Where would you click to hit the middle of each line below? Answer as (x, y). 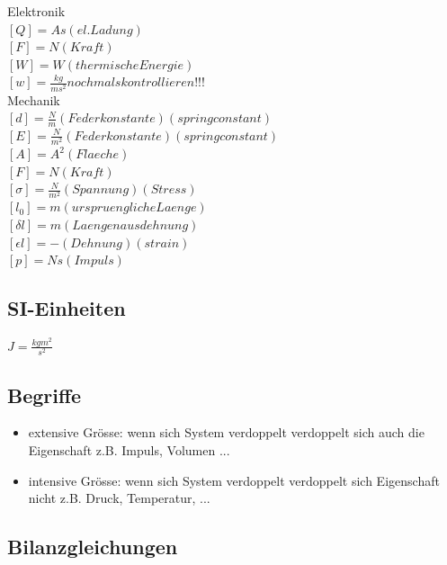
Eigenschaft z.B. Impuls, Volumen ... (129, 449)
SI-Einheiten (67, 308)
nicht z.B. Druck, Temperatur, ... (119, 498)
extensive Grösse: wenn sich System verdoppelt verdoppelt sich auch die (226, 432)
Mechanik (34, 99)
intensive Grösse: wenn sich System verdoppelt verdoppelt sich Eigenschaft (234, 480)
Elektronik (36, 11)
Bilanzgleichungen (93, 547)
